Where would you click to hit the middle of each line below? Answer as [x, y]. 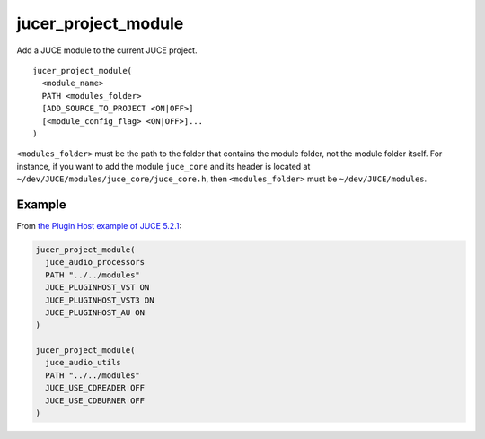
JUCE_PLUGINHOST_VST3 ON [100, 300]
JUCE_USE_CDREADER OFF [95, 388]
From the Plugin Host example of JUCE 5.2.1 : [99, 225]
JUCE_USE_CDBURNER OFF [95, 400]
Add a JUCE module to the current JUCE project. [107, 50]
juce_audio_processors [95, 262]
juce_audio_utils [83, 363]
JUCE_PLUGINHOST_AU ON [95, 312]
